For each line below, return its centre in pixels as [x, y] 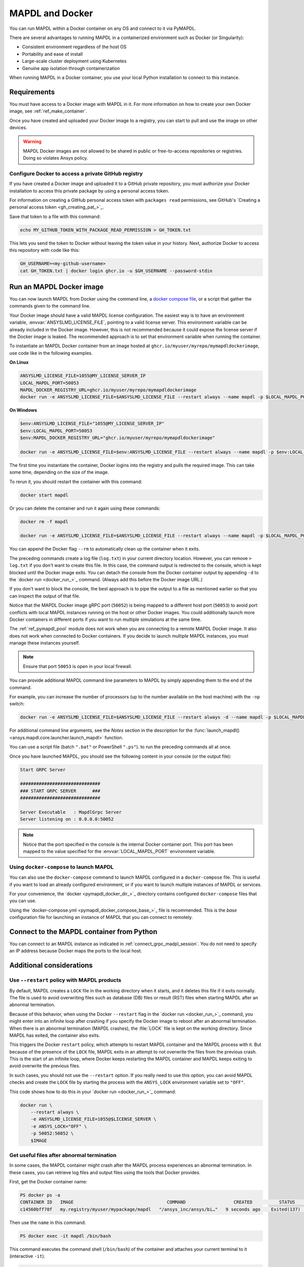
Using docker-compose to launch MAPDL [62, 867]
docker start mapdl [44, 495]
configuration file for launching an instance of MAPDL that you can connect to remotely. [101, 917]
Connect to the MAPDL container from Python [83, 932]
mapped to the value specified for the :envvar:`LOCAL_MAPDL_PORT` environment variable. [119, 851]
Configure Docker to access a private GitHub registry [76, 173]
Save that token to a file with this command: [55, 216]
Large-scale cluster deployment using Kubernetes [74, 61]
